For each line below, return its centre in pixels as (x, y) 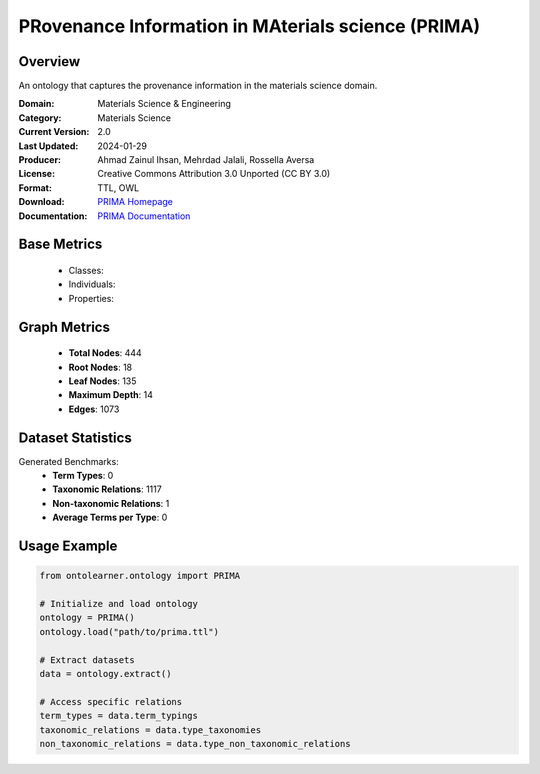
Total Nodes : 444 (105, 353)
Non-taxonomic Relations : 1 (111, 503)
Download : (41, 202)
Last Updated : (48, 146)
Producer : (40, 160)
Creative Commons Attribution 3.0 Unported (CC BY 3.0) (214, 174)
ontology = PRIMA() (87, 618)
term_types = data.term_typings (119, 716)
